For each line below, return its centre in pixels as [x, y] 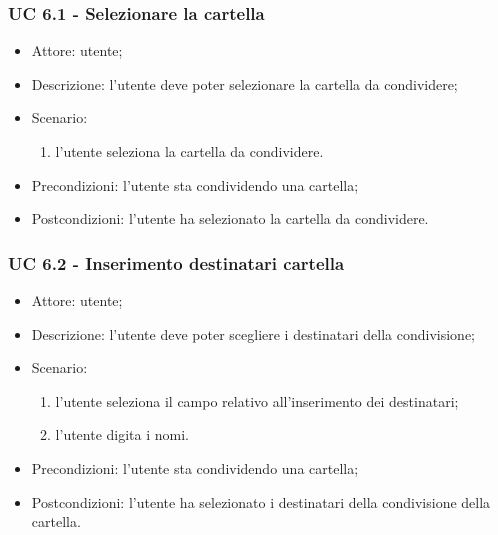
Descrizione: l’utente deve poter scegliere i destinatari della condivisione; [253, 333]
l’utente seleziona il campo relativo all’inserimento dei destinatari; [257, 400]
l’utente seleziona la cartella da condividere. [189, 151]
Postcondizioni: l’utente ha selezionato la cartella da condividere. [230, 218]
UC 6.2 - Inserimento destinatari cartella [176, 262]
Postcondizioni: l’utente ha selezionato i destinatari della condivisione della [261, 501]
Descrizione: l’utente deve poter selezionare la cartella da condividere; [244, 83]
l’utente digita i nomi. [122, 434]
